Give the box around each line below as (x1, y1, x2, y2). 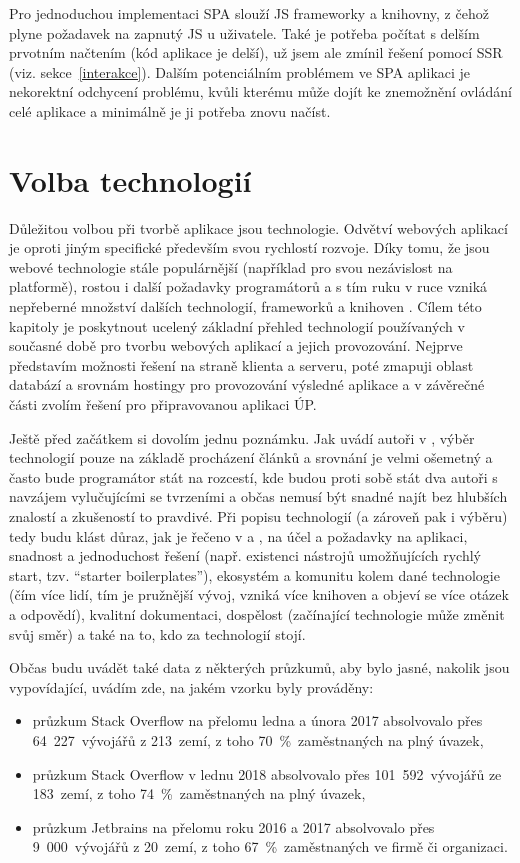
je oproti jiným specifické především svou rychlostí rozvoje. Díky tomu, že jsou (9, 237, 490, 258)
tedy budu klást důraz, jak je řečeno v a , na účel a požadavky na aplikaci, (9, 525, 468, 546)
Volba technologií (9, 159, 252, 200)
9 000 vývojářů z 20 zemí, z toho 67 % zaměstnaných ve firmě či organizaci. (32, 836, 508, 857)
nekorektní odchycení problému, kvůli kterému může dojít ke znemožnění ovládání (9, 81, 512, 102)
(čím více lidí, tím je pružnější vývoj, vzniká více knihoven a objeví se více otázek (9, 584, 509, 605)
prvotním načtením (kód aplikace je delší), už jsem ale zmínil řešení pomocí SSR (9, 42, 503, 63)
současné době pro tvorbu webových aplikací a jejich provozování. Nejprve (9, 335, 463, 356)
